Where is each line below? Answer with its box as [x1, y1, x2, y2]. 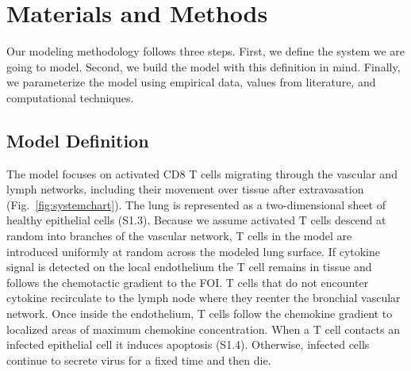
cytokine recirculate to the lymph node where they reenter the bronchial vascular [6, 289, 401, 306]
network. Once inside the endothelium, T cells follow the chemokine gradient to [6, 305, 393, 322]
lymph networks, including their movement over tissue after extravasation [6, 181, 364, 197]
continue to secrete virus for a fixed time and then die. [6, 351, 271, 368]
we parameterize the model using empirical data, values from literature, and [6, 74, 376, 90]
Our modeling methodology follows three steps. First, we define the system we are [6, 43, 405, 59]
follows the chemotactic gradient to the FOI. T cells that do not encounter [6, 273, 369, 290]
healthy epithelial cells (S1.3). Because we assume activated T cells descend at [6, 212, 386, 228]
